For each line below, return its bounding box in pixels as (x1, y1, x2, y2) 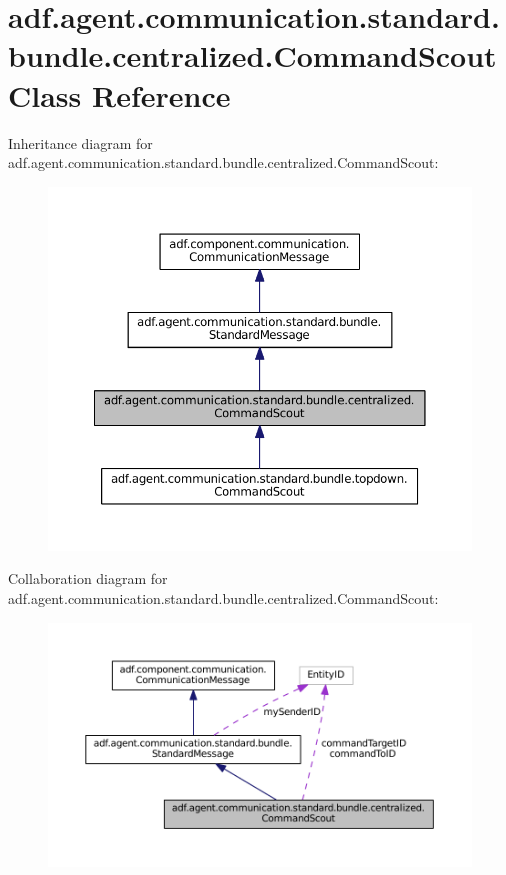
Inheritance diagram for (8, 132, 153, 153)
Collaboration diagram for (8, 568, 168, 589)
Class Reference (8, 74, 231, 115)
